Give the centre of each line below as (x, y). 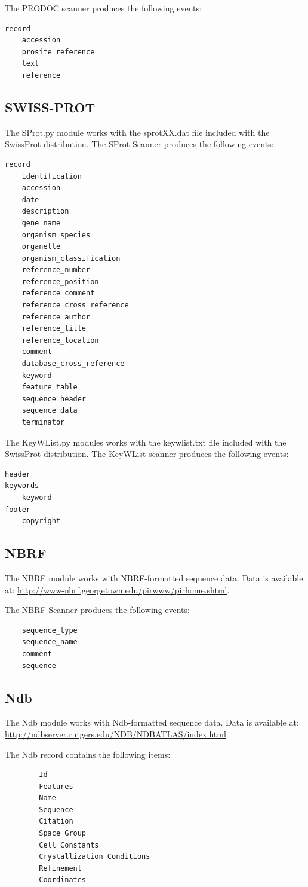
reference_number (56, 270)
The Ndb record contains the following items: (88, 754)
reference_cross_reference (75, 305)
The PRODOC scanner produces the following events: (103, 8)
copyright (41, 521)
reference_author (56, 317)
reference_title (54, 329)
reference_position (60, 281)
